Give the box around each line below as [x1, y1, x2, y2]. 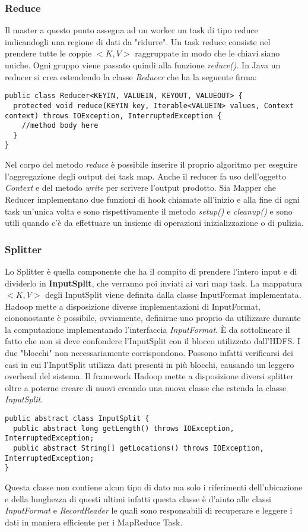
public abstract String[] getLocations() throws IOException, [13, 444, 264, 452]
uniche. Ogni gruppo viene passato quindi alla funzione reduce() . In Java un [5, 59, 281, 71]
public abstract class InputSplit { [5, 414, 150, 423]
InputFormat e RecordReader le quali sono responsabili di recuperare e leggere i [5, 504, 293, 517]
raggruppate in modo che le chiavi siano [135, 47, 280, 59]
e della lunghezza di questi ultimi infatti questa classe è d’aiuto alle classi [5, 492, 271, 505]
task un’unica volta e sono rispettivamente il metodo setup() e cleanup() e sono [5, 204, 293, 217]
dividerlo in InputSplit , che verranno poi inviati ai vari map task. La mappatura [5, 276, 302, 289]
